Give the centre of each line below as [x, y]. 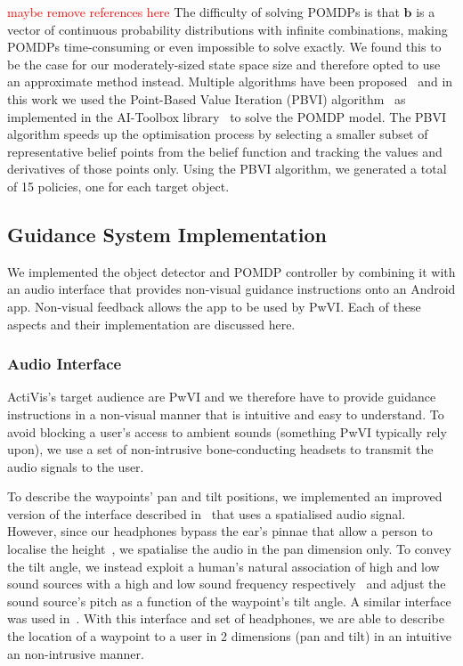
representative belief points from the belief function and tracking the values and [225, 151]
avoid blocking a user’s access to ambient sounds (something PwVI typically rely [227, 431]
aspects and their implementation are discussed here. [151, 324]
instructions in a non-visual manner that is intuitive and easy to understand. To [226, 414]
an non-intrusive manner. [76, 653]
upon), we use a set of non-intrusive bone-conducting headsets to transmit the [220, 449]
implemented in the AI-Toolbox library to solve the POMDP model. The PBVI [227, 116]
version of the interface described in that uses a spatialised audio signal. [207, 513]
